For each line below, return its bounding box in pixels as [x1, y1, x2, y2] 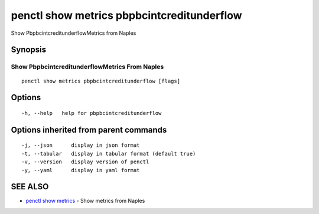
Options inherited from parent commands [11, 124, 167, 135]
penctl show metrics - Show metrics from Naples [25, 197, 145, 205]
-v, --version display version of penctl [21, 159, 149, 165]
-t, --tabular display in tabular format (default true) [21, 150, 196, 157]
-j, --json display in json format [21, 142, 140, 149]
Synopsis [11, 45, 47, 55]
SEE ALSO [11, 182, 49, 192]
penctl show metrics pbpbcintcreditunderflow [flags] [21, 77, 180, 84]
